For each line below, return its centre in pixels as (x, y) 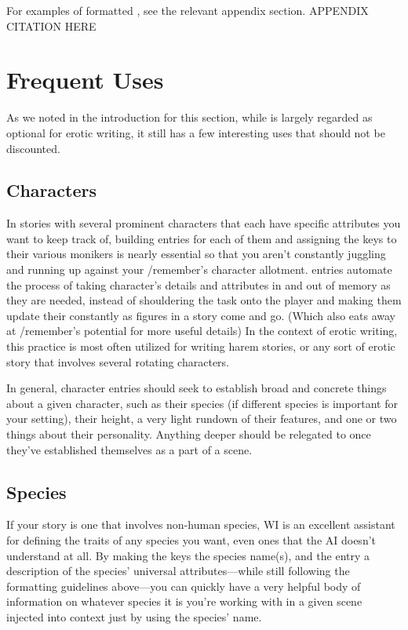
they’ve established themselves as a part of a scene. (129, 449)
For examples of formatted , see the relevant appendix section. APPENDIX (188, 10)
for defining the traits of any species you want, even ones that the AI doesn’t (191, 540)
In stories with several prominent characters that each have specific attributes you (204, 223)
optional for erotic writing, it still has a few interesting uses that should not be (196, 132)
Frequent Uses (85, 80)
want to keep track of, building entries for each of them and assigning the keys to (202, 238)
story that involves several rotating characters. (118, 361)
